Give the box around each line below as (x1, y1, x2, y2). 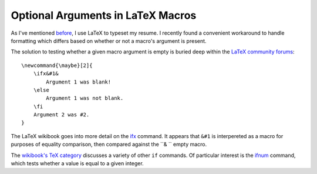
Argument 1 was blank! (46, 78, 112, 85)
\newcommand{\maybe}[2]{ (21, 62, 93, 69)
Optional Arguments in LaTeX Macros (11, 9, 197, 22)
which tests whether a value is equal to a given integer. (11, 160, 144, 167)
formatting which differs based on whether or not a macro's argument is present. (11, 37, 207, 44)
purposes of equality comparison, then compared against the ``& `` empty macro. (11, 141, 207, 148)
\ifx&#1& (33, 71, 59, 77)
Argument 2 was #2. (33, 112, 90, 118)
